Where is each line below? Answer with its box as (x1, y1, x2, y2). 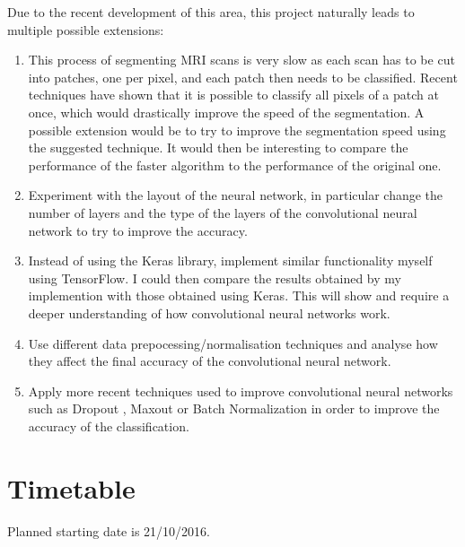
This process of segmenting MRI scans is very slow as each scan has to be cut (28, 50, 455, 69)
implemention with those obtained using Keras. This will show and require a (28, 286, 450, 305)
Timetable (7, 469, 136, 506)
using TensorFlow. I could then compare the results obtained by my (28, 268, 401, 287)
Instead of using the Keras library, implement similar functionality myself (28, 251, 433, 270)
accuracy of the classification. (28, 416, 189, 435)
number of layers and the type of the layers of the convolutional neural (28, 203, 417, 221)
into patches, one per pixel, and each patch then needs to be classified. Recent (28, 67, 458, 86)
